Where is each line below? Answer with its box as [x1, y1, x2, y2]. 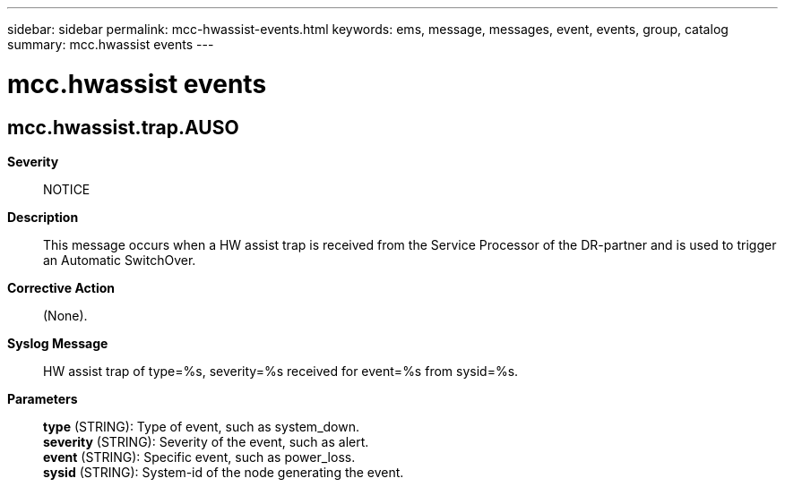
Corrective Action [7, 279, 115, 295]
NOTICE [43, 181, 91, 197]
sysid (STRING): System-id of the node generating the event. [43, 464, 404, 480]
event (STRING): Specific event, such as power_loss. [43, 449, 356, 465]
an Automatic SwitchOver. [43, 252, 196, 268]
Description [7, 209, 79, 225]
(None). [43, 307, 88, 323]
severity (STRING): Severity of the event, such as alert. [43, 433, 369, 449]
